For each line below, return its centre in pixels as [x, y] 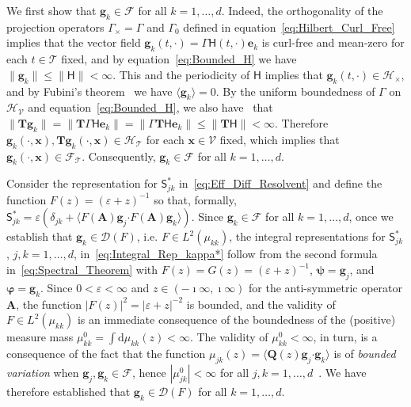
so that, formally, [195, 199]
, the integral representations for [307, 236]
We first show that [51, 10]
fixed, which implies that [280, 139]
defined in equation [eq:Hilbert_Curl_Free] [289, 27]
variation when [43, 372]
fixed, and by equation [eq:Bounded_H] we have [179, 59]
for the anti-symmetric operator [325, 287]
